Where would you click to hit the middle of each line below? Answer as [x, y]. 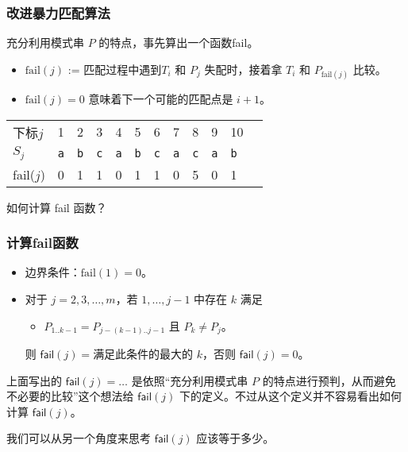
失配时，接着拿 [243, 69]
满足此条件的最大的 [143, 354]
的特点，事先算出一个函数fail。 [179, 42]
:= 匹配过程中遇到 [115, 69]
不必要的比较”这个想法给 [70, 396]
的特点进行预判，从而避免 [329, 380]
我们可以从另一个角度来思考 [79, 438]
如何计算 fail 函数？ [57, 207]
